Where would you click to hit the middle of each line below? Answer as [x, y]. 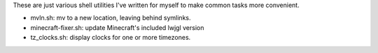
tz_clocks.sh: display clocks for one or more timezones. [111, 38]
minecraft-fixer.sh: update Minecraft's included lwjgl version [117, 27]
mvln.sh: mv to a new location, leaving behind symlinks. [111, 18]
